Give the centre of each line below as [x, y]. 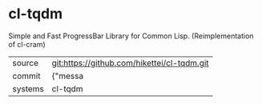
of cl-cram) [27, 44]
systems [28, 88]
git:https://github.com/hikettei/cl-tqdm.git [131, 63]
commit [26, 76]
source [25, 63]
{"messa [68, 76]
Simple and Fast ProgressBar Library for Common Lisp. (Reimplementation [131, 36]
